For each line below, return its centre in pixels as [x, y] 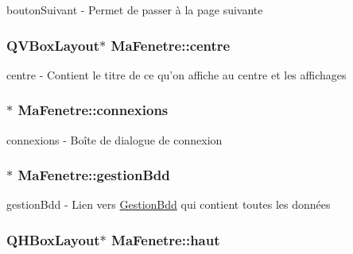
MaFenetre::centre [171, 45]
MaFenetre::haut [166, 239]
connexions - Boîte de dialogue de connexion [114, 139]
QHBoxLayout [53, 239]
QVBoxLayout [53, 45]
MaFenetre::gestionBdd [94, 175]
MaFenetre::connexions [93, 110]
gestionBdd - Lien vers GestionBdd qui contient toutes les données [169, 204]
